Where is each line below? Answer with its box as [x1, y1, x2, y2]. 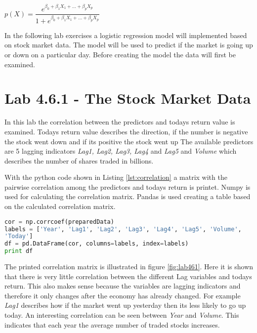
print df [4, 248, 33, 255]
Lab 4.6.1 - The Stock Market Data [4, 88, 251, 108]
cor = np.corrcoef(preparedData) [4, 218, 114, 225]
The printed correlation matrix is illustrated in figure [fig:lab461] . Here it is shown [4, 261, 254, 272]
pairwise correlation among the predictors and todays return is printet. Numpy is [4, 181, 251, 192]
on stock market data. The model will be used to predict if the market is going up [4, 40, 253, 50]
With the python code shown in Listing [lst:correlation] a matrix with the [4, 172, 227, 182]
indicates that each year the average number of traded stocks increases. [4, 319, 220, 330]
